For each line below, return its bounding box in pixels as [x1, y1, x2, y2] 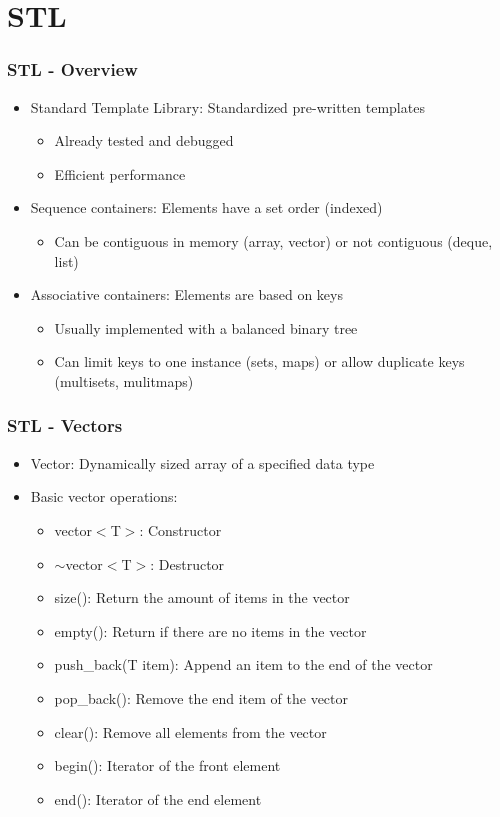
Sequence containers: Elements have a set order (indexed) [30, 197, 383, 218]
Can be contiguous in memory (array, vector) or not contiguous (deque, [54, 230, 493, 251]
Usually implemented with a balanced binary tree [54, 317, 358, 338]
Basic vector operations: [30, 486, 178, 507]
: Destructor [150, 553, 225, 574]
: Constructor [139, 519, 222, 540]
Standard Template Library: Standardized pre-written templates [30, 96, 425, 117]
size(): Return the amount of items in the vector [54, 587, 350, 608]
